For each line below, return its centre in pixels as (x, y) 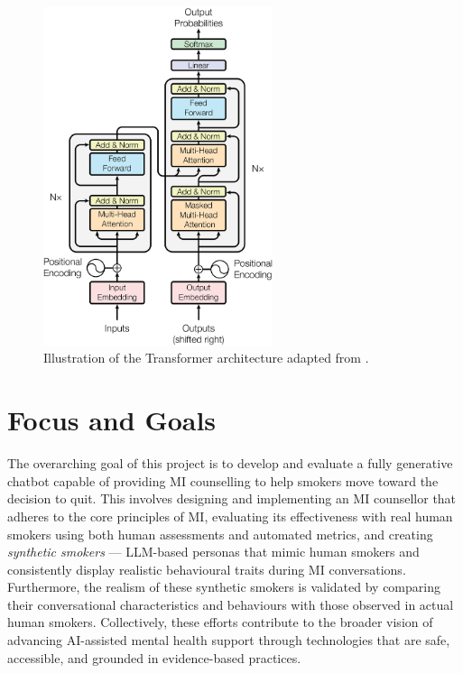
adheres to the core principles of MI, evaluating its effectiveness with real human (230, 516)
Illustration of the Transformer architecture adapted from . (206, 358)
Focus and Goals (112, 420)
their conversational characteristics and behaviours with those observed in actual (231, 604)
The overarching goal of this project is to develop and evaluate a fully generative (230, 463)
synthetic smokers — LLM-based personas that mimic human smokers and (213, 552)
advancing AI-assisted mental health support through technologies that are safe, (229, 640)
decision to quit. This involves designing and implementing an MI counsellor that (232, 498)
